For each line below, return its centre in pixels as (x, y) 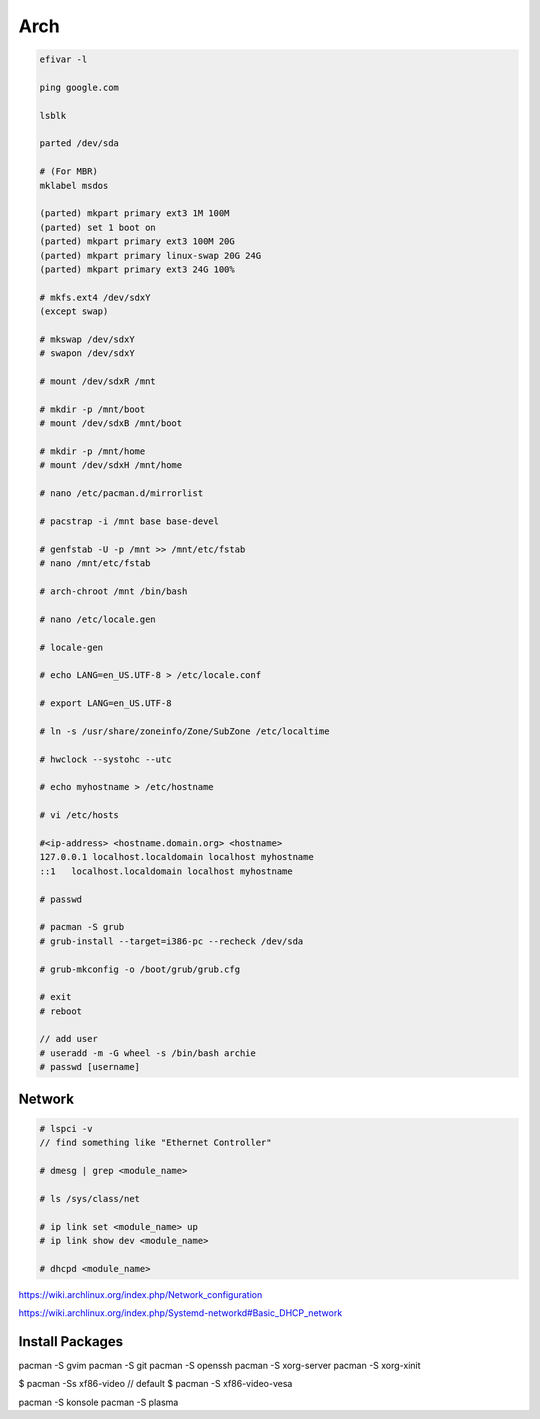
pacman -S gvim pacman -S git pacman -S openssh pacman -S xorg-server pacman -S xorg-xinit (219, 1366)
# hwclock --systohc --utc (105, 759)
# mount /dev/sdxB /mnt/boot (111, 423)
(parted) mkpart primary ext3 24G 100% (137, 269)
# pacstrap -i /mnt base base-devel (129, 521)
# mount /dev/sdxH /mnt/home (111, 465)
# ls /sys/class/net (89, 1198)
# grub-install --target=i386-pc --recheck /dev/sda (171, 941)
